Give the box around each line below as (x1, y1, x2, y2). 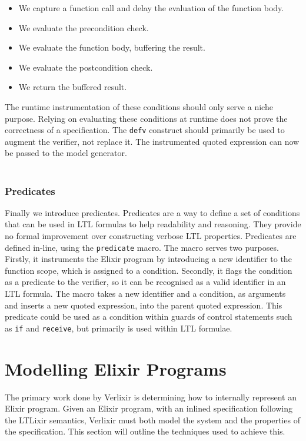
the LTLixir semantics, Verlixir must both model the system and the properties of (5, 413, 300, 426)
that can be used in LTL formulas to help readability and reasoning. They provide (5, 218, 301, 230)
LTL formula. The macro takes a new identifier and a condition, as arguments (5, 287, 286, 300)
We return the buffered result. (18, 81, 127, 93)
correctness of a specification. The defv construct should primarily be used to (5, 124, 285, 136)
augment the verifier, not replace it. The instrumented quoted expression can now (5, 135, 300, 147)
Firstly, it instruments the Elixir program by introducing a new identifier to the (5, 253, 292, 265)
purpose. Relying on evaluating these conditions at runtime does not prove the (5, 112, 288, 124)
